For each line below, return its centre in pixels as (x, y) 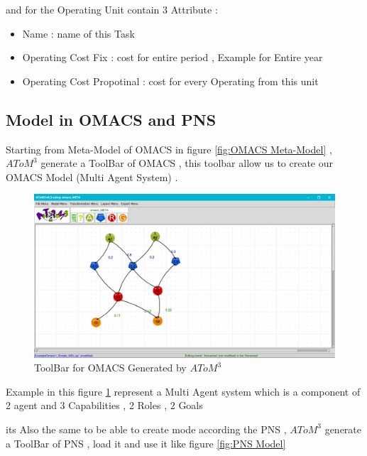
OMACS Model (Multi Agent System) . (92, 177)
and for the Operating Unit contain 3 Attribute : (112, 9)
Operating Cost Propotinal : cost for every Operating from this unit (170, 81)
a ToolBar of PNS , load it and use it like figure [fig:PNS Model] (146, 443)
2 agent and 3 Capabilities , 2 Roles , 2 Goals (104, 405)
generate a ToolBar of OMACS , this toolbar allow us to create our (187, 163)
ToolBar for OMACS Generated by (110, 368)
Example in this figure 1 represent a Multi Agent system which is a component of (183, 391)
